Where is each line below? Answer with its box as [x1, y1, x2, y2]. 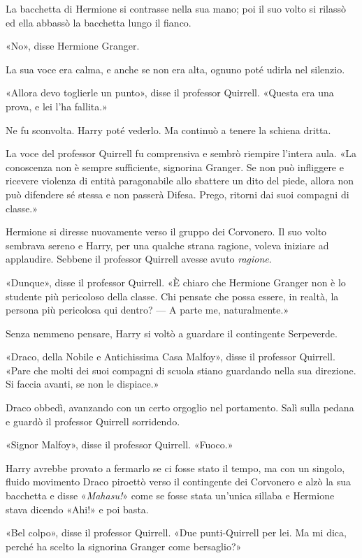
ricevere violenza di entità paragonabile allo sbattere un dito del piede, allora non [6, 173, 354, 188]
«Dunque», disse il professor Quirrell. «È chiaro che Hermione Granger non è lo [6, 274, 346, 289]
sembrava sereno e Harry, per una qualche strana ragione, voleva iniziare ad [6, 237, 329, 252]
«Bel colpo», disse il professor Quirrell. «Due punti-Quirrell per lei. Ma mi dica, [6, 525, 347, 540]
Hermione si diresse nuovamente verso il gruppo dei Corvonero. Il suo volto [6, 224, 327, 239]
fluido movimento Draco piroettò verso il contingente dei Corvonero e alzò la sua [6, 474, 352, 489]
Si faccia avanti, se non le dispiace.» [6, 376, 159, 391]
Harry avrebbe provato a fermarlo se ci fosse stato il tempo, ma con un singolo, [6, 460, 345, 475]
